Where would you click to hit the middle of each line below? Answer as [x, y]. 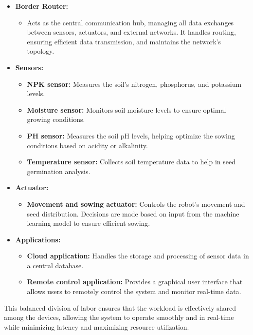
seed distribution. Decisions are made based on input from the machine [133, 213]
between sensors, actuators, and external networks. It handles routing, [131, 32]
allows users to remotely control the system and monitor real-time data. [134, 291]
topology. [41, 51]
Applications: [38, 239]
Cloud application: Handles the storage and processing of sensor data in [138, 256]
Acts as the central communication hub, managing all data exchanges [130, 22]
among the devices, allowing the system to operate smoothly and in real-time [119, 317]
